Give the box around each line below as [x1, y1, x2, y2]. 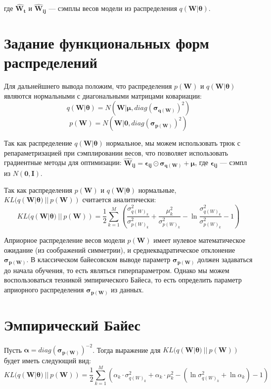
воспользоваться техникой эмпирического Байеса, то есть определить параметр [4, 275, 242, 285]
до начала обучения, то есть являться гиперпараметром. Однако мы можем [4, 265, 229, 275]
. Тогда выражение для [92, 344, 161, 355]
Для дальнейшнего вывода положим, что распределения [4, 80, 172, 91]
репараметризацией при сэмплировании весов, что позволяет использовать [4, 147, 228, 158]
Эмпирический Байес [4, 314, 140, 334]
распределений [4, 52, 97, 72]
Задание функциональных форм [4, 32, 209, 53]
